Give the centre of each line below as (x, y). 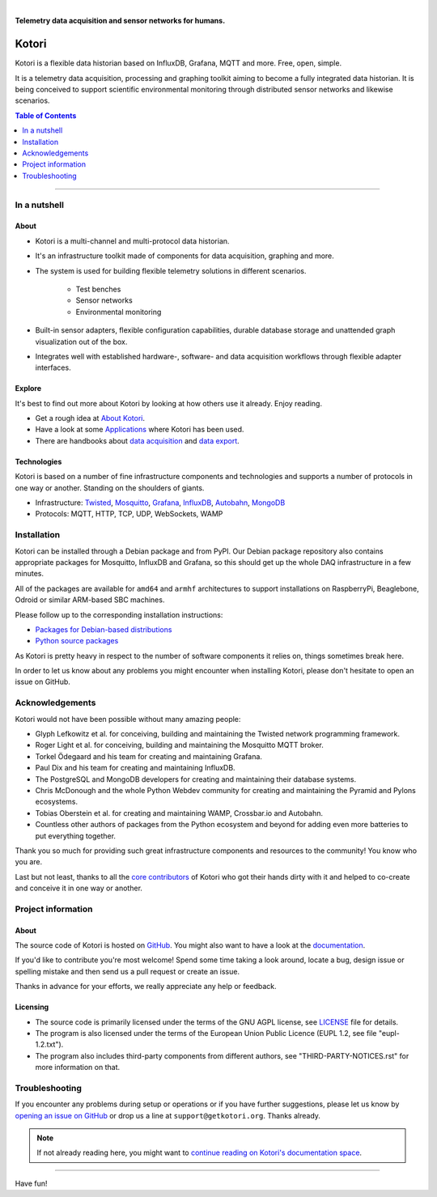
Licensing (32, 1007)
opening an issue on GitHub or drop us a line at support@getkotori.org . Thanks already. (168, 1115)
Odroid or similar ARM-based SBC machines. (90, 600)
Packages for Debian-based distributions (104, 629)
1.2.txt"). (49, 1045)
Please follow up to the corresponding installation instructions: (119, 614)
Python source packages (77, 641)
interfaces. (53, 367)
